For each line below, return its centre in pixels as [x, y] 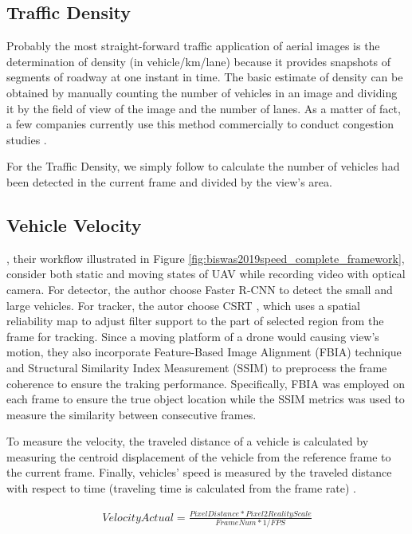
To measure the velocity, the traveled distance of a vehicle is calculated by [188, 441]
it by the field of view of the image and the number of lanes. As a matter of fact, [204, 108]
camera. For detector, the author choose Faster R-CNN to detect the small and [200, 289]
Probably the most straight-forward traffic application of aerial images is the [193, 46]
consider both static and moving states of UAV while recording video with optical [206, 274]
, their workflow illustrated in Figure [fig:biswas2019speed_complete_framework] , [206, 258]
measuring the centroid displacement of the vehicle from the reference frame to [199, 456]
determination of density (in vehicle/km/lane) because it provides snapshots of [198, 61]
